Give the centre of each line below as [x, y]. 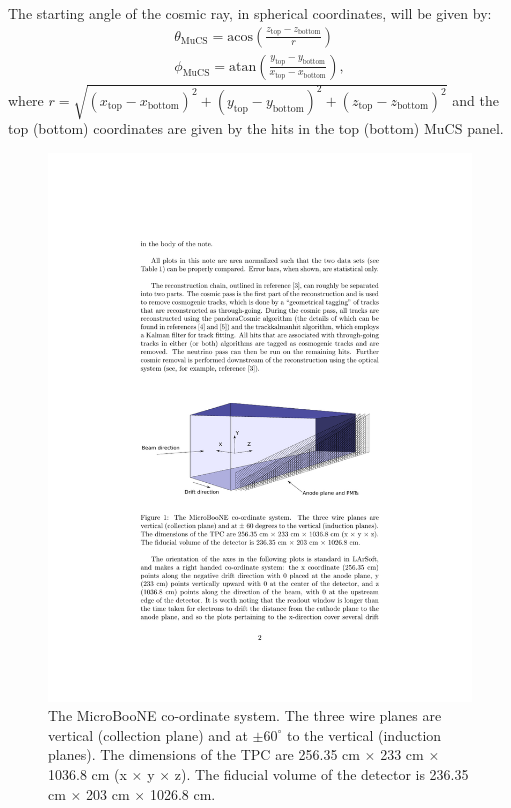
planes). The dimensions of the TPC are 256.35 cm [204, 754]
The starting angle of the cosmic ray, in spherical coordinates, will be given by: [250, 13]
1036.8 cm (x [87, 774]
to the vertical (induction [364, 734]
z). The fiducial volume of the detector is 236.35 [321, 774]
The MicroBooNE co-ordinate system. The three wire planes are [245, 715]
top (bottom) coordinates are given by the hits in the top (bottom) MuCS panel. [256, 128]
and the [475, 99]
